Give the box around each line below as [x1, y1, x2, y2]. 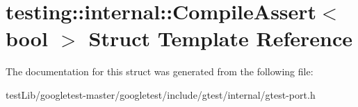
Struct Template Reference [88, 24, 352, 52]
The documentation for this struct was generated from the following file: [6, 64, 314, 79]
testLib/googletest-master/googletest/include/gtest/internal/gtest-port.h [6, 87, 316, 101]
